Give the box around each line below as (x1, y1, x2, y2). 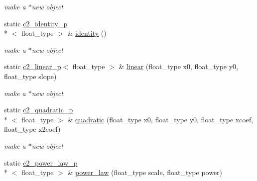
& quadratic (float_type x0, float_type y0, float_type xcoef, (67, 114, 254, 124)
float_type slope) (4, 71, 57, 81)
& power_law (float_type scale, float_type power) (67, 167, 223, 178)
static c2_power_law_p (4, 157, 78, 168)
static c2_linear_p (4, 61, 61, 72)
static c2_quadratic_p (4, 104, 73, 115)
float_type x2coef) (4, 124, 61, 134)
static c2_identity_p (4, 18, 68, 28)
